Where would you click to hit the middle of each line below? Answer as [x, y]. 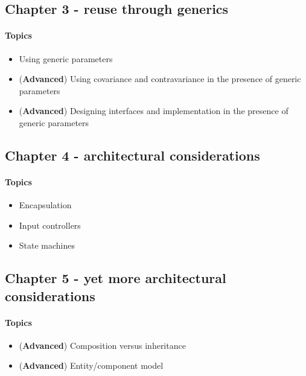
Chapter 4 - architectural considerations [132, 155]
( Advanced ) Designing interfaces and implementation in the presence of [154, 111]
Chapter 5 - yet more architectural [116, 278]
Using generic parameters [66, 58]
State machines [47, 245]
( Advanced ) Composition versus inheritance [102, 345]
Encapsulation [45, 205]
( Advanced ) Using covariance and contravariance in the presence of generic [160, 79]
